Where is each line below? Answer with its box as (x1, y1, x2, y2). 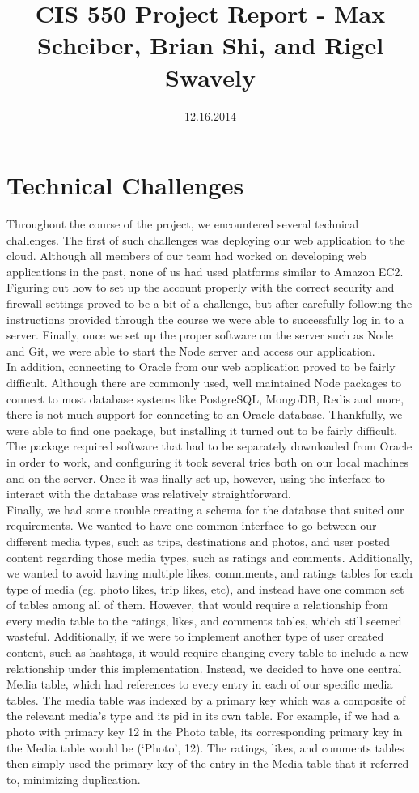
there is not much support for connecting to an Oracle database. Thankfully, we (6, 406, 403, 423)
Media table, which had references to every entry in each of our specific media (6, 676, 393, 693)
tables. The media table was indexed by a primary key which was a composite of (6, 691, 406, 708)
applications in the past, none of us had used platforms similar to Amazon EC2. (6, 262, 404, 279)
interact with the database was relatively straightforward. (6, 485, 291, 502)
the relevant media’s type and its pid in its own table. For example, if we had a (6, 707, 400, 724)
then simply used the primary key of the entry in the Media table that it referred (6, 755, 409, 772)
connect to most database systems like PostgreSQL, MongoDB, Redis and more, (6, 390, 404, 407)
